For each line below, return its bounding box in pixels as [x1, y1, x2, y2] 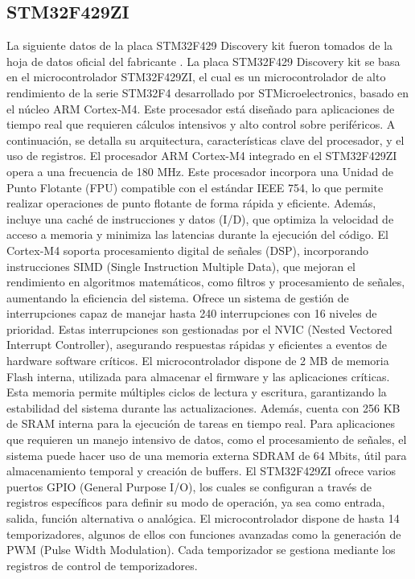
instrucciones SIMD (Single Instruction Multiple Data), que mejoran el [6, 257, 355, 274]
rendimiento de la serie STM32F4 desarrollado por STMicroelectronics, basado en [6, 84, 409, 101]
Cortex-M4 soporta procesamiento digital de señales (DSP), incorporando [6, 241, 369, 258]
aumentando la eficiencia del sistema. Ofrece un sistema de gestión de [6, 289, 349, 306]
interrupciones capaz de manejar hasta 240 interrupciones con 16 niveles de [6, 305, 377, 322]
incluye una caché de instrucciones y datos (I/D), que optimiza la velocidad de [6, 210, 394, 227]
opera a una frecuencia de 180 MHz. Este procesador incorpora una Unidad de [6, 162, 393, 179]
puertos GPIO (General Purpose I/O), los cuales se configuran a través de [6, 478, 372, 495]
